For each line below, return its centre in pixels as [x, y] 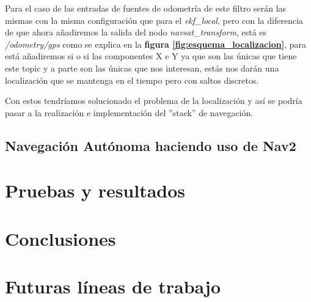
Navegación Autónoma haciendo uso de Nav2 [151, 145]
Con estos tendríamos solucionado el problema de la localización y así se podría [154, 101]
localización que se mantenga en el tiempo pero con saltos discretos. [132, 80]
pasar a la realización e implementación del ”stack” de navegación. [129, 112]
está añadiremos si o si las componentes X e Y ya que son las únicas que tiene [151, 56]
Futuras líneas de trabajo [113, 286]
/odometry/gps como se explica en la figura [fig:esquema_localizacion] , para [155, 44]
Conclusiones [60, 238]
